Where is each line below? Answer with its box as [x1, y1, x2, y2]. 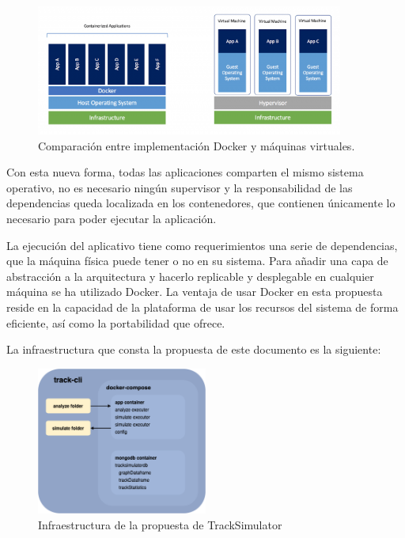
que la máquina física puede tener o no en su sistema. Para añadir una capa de [6, 252, 388, 269]
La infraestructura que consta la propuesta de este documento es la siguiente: [6, 341, 381, 358]
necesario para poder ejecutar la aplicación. [6, 210, 217, 227]
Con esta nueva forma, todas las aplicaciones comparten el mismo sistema [6, 164, 364, 180]
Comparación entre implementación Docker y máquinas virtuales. [38, 137, 355, 153]
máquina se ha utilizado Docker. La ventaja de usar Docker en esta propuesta [6, 283, 383, 300]
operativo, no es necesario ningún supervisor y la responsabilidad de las [6, 179, 353, 195]
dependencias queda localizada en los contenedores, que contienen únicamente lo [6, 195, 396, 211]
